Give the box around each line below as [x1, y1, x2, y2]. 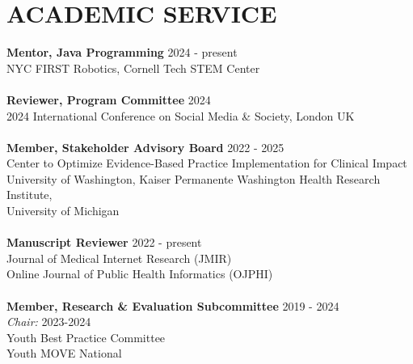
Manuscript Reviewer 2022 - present [6, 234, 202, 251]
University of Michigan [6, 202, 120, 219]
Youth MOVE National [6, 345, 122, 362]
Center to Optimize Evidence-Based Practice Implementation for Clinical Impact [6, 154, 407, 171]
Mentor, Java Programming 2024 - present [6, 44, 238, 61]
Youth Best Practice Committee [6, 328, 166, 345]
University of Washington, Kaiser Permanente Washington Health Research [6, 170, 381, 187]
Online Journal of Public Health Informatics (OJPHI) [6, 265, 273, 282]
